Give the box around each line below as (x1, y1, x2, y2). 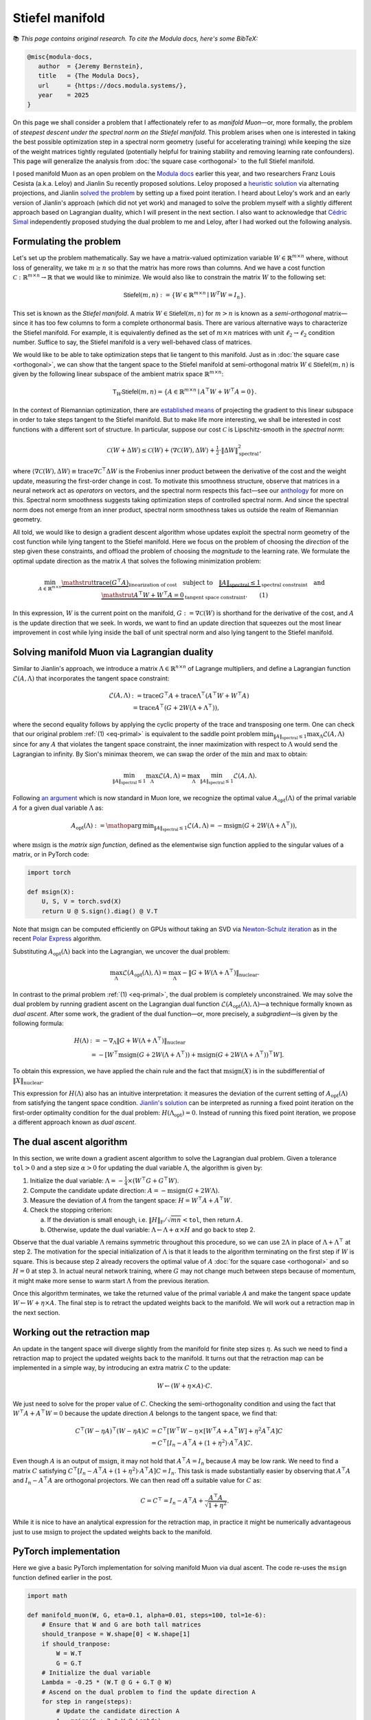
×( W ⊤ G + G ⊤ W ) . (127, 1175, 179, 1185)
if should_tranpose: (41, 1640, 111, 1648)
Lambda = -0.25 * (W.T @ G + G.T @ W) (41, 1679, 172, 1686)
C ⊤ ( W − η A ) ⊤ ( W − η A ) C (75, 1426, 149, 1434)
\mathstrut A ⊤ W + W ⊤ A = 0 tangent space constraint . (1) (101, 590, 268, 601)
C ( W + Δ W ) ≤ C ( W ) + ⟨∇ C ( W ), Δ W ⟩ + (106, 446, 216, 454)
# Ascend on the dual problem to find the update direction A (41, 1688, 256, 1696)
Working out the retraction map (12, 1326, 150, 1338)
